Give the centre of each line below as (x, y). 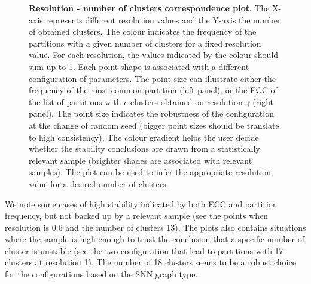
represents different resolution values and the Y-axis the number (163, 19)
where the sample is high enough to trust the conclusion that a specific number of (155, 239)
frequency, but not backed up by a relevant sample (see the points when (137, 216)
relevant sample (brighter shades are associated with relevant (141, 160)
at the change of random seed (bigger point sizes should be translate (154, 125)
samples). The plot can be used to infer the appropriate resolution (150, 172)
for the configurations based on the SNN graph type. (101, 274)
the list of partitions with (75, 101)
